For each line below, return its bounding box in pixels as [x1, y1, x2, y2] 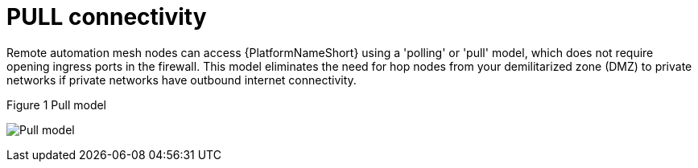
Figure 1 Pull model [6, 97, 107, 112]
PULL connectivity [6, 3, 207, 31]
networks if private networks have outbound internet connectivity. [6, 72, 357, 87]
